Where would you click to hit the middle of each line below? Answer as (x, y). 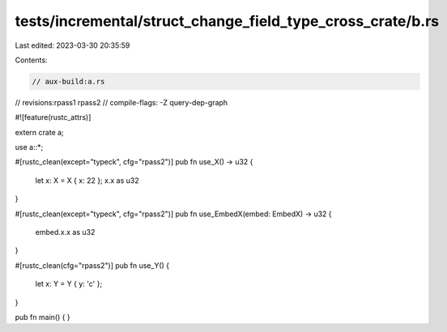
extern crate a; (39, 132)
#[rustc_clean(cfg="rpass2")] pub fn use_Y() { (92, 265)
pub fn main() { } (43, 317)
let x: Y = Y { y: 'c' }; (69, 284)
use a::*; (29, 147)
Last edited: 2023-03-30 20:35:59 (72, 45)
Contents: (31, 60)
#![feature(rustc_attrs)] (53, 117)
